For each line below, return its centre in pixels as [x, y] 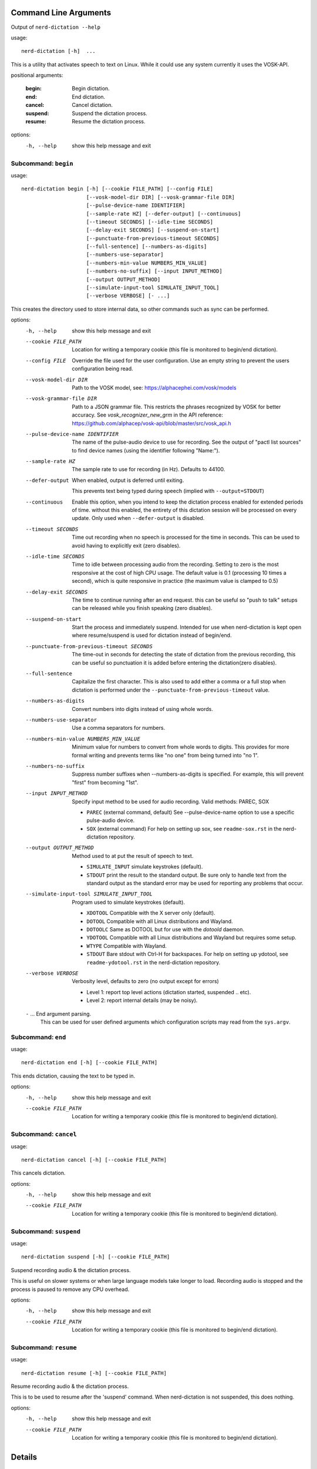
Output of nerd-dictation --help [56, 27]
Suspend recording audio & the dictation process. [71, 1270]
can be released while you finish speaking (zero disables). [142, 608]
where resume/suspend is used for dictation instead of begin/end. [152, 635]
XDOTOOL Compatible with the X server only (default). [151, 913]
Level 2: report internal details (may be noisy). [142, 1000]
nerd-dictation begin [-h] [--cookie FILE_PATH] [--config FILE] [117, 189]
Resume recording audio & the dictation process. [70, 1386]
